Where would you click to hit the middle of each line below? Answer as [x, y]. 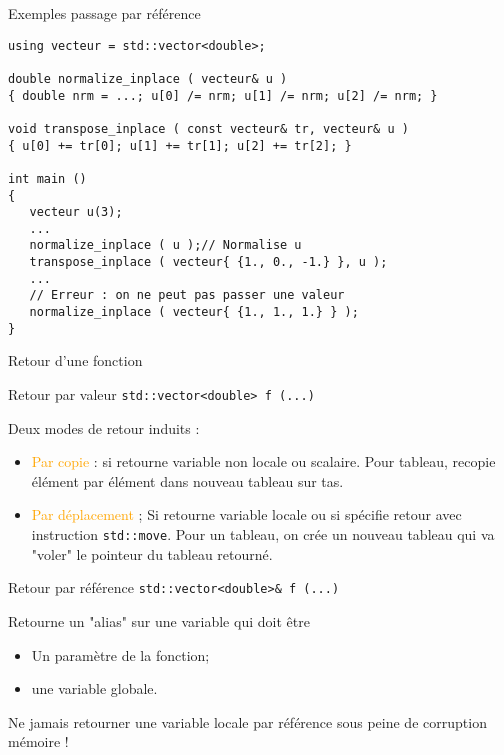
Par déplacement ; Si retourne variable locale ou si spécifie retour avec [246, 514]
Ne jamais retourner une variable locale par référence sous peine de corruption [247, 721]
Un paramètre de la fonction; [120, 654]
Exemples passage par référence [104, 13]
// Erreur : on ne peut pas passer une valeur [187, 295]
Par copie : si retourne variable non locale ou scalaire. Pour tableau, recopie [263, 461]
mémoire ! [38, 741]
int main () [47, 178]
